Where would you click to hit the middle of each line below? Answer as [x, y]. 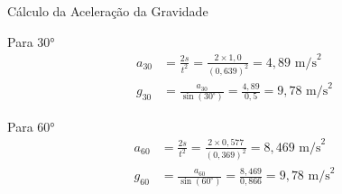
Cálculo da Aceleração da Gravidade [108, 11]
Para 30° [31, 41]
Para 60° [31, 126]
